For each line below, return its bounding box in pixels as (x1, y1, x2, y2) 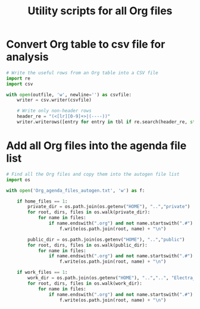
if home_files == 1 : (17, 198, 68, 204)
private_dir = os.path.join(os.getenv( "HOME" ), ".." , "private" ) (27, 204, 190, 210)
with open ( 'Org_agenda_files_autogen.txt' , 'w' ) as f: (6, 187, 145, 194)
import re (6, 75, 31, 81)
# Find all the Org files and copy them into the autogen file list (6, 171, 180, 177)
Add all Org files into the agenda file (6, 139, 187, 153)
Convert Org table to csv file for (6, 37, 165, 51)
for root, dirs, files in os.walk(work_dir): (27, 280, 143, 286)
